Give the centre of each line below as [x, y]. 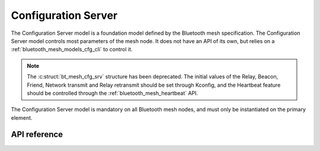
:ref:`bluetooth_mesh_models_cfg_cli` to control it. [72, 50]
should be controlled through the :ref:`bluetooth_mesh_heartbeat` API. [113, 93]
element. [22, 117]
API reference [37, 135]
